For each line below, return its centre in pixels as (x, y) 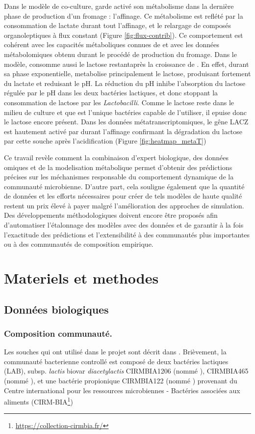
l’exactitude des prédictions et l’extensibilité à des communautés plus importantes (127, 234)
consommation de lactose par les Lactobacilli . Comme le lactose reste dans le (119, 102)
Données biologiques (56, 309)
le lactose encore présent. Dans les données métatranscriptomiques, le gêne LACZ (126, 122)
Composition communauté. (58, 333)
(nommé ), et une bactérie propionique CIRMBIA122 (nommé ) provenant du (121, 380)
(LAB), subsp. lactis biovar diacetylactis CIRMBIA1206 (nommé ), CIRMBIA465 (126, 371)
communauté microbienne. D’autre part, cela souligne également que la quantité (124, 186)
